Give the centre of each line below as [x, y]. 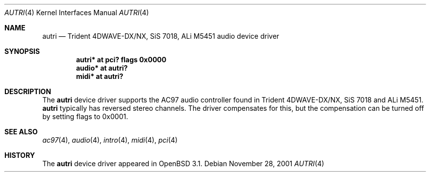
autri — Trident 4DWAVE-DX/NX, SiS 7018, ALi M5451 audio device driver [161, 36]
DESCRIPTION [28, 91]
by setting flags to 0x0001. [85, 116]
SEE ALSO [21, 132]
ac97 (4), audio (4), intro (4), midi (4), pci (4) [110, 140]
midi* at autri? [100, 76]
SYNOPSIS [22, 51]
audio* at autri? [102, 68]
